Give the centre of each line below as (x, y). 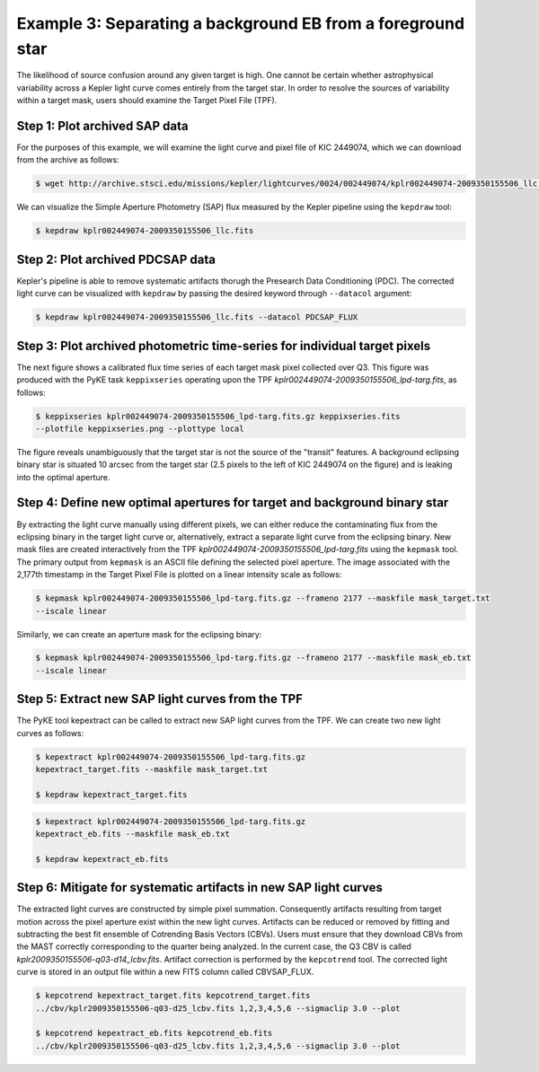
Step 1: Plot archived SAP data (102, 126)
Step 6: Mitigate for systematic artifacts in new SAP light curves (200, 887)
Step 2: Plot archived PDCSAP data (116, 259)
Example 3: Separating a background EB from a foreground (241, 23)
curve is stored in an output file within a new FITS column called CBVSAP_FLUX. (165, 972)
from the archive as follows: (68, 160)
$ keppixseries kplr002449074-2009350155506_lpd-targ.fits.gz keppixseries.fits (218, 416)
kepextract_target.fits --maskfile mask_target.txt (152, 769)
